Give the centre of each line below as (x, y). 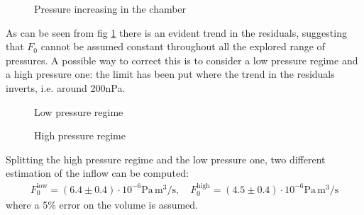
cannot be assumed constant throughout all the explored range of (183, 46)
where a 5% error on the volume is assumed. (102, 205)
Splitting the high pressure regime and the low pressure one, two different (166, 159)
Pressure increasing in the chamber (110, 8)
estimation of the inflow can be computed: (97, 173)
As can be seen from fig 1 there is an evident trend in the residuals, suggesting (176, 32)
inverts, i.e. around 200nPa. (66, 87)
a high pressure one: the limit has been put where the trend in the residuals (170, 74)
